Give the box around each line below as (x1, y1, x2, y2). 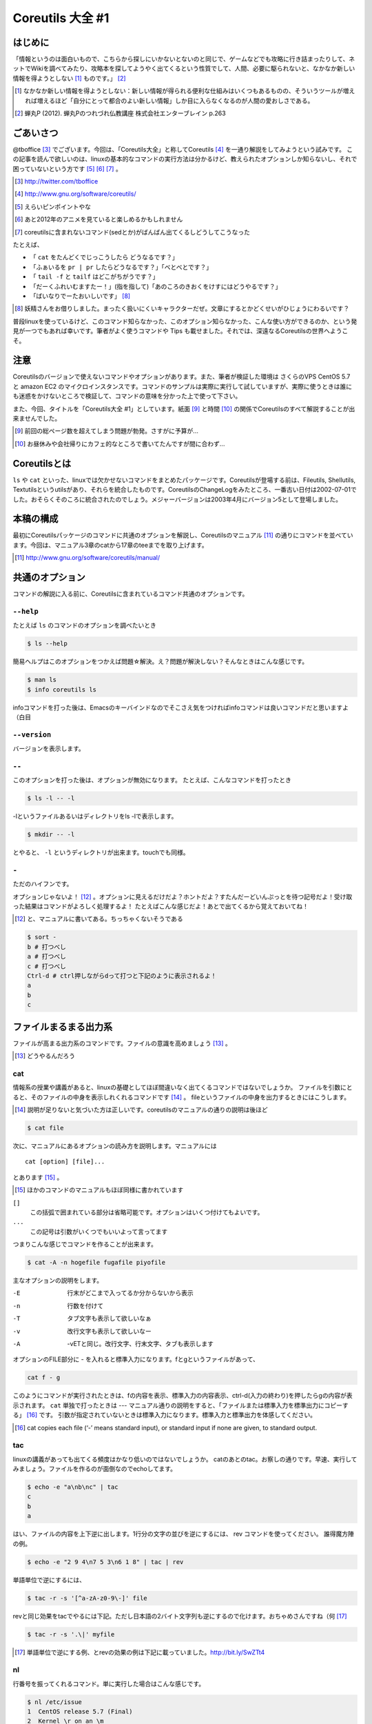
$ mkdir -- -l (27, 831, 75, 839)
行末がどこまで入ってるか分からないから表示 (67, 1289, 194, 1297)
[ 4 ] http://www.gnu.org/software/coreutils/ (14, 190, 136, 198)
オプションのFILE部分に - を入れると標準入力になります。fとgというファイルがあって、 (12, 1355, 260, 1363)
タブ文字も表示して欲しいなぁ (67, 1314, 152, 1323)
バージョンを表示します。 (12, 745, 85, 753)
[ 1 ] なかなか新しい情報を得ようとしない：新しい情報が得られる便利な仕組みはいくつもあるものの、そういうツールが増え (14, 87, 355, 95)
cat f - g (27, 1374, 61, 1382)
